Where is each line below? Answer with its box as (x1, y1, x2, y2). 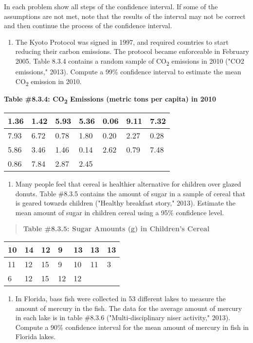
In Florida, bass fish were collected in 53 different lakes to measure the (15, 293, 226, 303)
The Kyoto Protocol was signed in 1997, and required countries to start (15, 36, 229, 47)
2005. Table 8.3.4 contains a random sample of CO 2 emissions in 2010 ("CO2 (15, 55, 244, 67)
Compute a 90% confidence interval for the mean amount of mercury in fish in (15, 322, 249, 332)
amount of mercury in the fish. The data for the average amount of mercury (15, 303, 242, 313)
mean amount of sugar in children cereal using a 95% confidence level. (15, 207, 224, 217)
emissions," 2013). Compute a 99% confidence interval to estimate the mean (15, 67, 241, 77)
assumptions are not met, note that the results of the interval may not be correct (4, 11, 246, 21)
